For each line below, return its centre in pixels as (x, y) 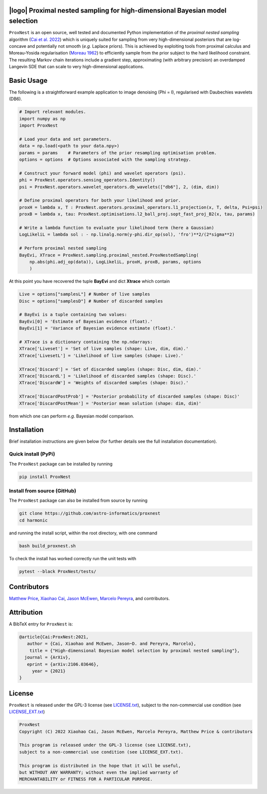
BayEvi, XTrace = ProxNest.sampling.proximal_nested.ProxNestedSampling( (109, 255)
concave (18, 46)
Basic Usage (28, 80)
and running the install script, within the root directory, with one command (83, 533)
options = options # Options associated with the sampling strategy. (105, 160)
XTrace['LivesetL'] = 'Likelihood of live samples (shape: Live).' (101, 355)
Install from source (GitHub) (43, 491)
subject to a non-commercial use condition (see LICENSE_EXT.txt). (101, 752)
